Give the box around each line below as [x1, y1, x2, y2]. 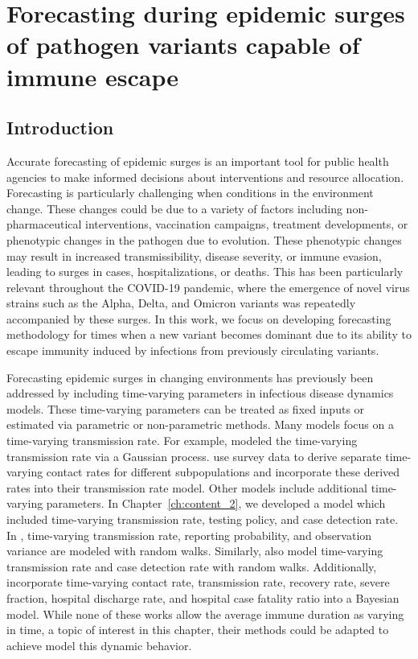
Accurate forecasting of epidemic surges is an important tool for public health [6, 152, 389, 169]
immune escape [6, 60, 178, 93]
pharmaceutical [6, 216, 82, 233]
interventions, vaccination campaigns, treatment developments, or [85, 216, 408, 233]
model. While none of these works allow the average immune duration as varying [6, 605, 404, 622]
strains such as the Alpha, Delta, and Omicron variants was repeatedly [6, 294, 356, 311]
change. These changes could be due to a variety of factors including [6, 200, 342, 216]
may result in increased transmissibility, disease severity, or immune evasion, [6, 247, 382, 264]
